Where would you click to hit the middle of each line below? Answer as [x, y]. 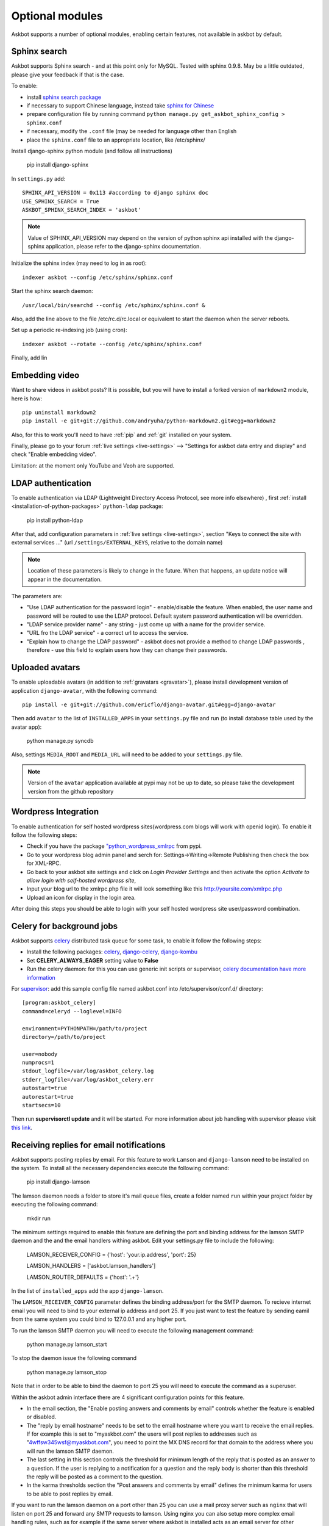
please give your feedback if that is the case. [68, 74]
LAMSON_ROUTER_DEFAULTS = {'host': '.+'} [83, 1277]
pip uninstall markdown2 [59, 412]
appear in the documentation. [65, 579]
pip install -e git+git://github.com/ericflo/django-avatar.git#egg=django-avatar [149, 704]
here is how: [27, 398]
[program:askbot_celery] [59, 1003]
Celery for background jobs [65, 926]
